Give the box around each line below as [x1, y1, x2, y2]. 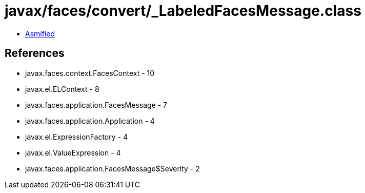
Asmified [25, 29, 55, 38]
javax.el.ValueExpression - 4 [25, 148, 121, 157]
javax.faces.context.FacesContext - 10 [25, 68, 155, 78]
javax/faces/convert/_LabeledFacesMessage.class [5, 2, 361, 20]
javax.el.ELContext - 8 [25, 84, 99, 93]
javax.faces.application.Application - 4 [25, 116, 155, 125]
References [5, 47, 65, 60]
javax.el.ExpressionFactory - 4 [25, 132, 128, 141]
